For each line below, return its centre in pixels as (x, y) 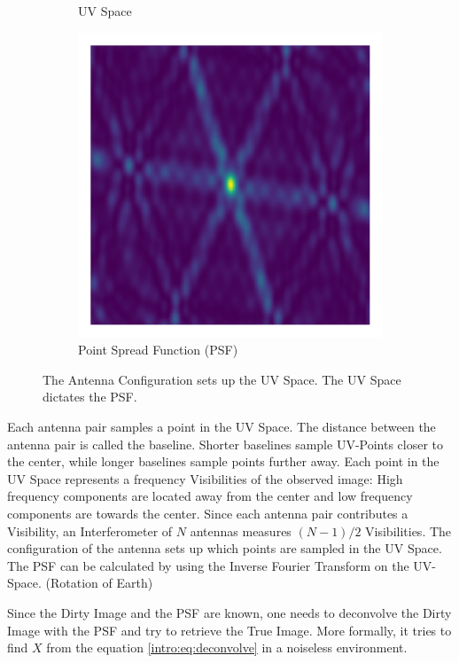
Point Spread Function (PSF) (158, 350)
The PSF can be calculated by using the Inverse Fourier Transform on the (208, 565)
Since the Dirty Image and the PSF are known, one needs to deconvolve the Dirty (229, 612)
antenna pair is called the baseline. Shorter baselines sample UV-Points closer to (226, 444)
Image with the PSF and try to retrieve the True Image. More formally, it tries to (229, 630)
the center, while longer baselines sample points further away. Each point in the (223, 461)
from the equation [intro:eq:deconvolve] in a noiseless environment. (227, 647)
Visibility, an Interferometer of (90, 530)
